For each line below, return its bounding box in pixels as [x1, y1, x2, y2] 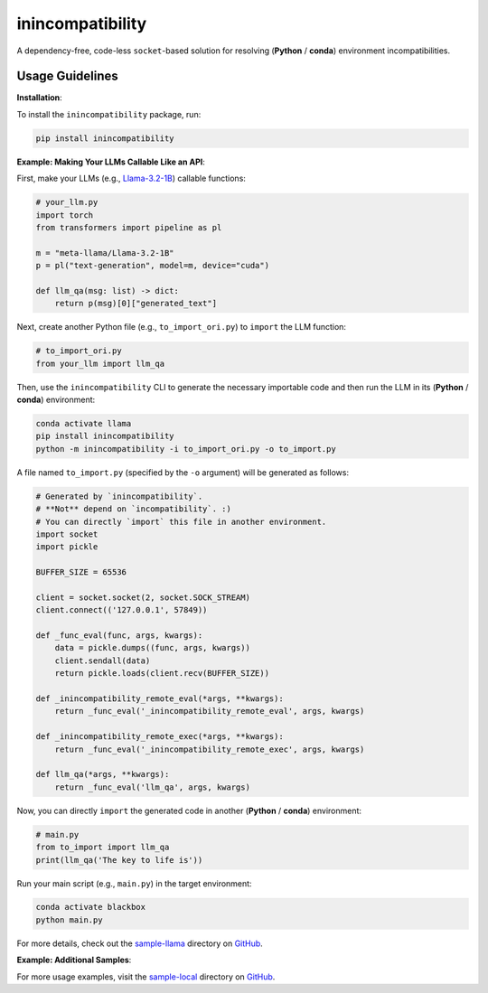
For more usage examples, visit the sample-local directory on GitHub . [16, 971, 276, 982]
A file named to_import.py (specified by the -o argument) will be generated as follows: [16, 466, 350, 478]
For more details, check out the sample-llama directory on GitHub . [16, 938, 264, 949]
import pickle [35, 542, 99, 552]
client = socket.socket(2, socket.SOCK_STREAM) [35, 592, 250, 603]
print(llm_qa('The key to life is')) [35, 855, 203, 865]
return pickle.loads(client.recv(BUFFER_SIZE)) [54, 669, 270, 679]
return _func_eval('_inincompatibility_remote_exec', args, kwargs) [54, 744, 365, 754]
